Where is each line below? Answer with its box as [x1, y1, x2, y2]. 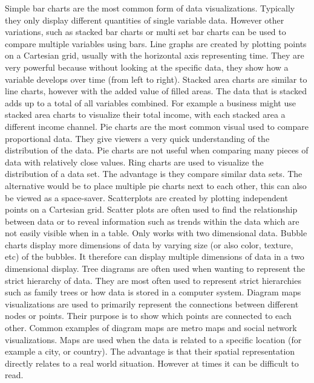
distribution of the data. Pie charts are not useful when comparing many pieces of [5, 144, 309, 156]
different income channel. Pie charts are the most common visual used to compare [5, 120, 309, 132]
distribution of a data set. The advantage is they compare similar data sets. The [5, 167, 303, 180]
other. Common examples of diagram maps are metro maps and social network [5, 321, 297, 334]
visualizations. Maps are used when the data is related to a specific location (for [5, 333, 302, 346]
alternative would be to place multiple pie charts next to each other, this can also [5, 179, 307, 191]
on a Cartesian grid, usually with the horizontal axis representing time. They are [5, 49, 304, 62]
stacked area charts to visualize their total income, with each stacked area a [5, 108, 286, 121]
